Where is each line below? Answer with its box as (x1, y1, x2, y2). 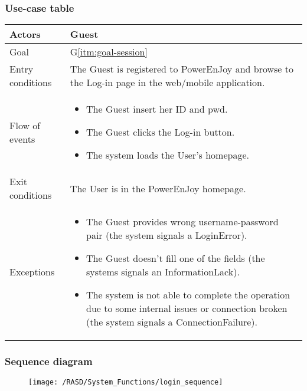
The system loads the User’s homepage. (86, 148, 250, 162)
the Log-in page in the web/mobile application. (70, 75, 265, 90)
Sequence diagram (5, 354, 93, 369)
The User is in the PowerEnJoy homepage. (70, 181, 246, 195)
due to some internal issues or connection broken (86, 301, 288, 316)
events (9, 132, 35, 146)
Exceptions (9, 265, 55, 279)
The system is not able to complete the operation (86, 288, 290, 302)
